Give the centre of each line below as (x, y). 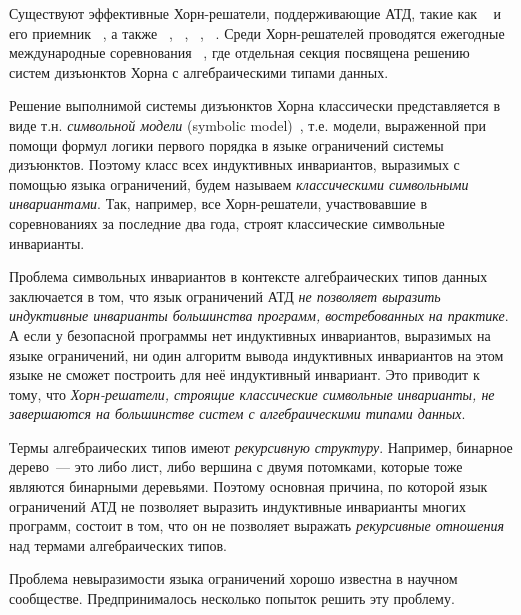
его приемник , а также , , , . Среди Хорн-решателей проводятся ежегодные (257, 32)
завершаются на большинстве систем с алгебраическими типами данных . (237, 413)
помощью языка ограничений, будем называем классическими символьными (239, 183)
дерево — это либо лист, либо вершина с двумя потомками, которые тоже (236, 466)
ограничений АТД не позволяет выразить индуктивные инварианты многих (237, 505)
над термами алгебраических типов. (118, 544)
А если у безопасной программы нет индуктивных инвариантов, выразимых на (250, 334)
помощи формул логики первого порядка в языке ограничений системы (226, 144)
